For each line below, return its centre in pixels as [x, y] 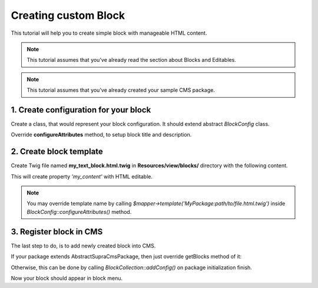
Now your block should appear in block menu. [67, 278]
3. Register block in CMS [57, 232]
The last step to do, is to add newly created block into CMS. [83, 246]
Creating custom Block [68, 15]
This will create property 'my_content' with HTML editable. [82, 176]
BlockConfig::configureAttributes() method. [79, 211]
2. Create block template [57, 152]
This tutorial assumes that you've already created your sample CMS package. [121, 90]
